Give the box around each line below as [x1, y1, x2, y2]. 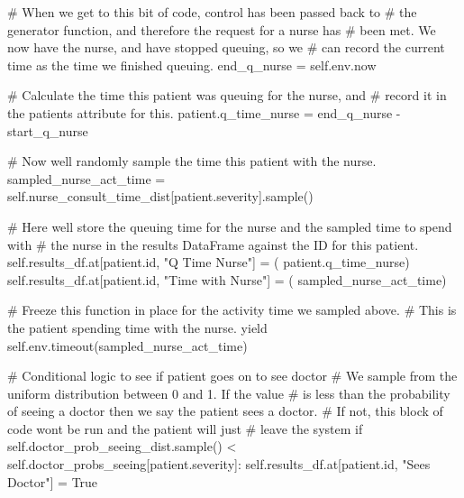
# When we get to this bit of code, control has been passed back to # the [7, 3, 417, 21]
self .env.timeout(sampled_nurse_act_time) [7, 336, 248, 355]
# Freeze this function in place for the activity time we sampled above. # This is [7, 300, 457, 319]
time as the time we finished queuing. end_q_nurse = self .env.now [7, 55, 377, 74]
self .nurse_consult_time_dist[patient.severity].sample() [7, 187, 314, 206]
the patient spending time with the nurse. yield [7, 318, 268, 337]
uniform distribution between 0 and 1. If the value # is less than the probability [7, 383, 450, 402]
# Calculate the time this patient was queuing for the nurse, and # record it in [7, 86, 447, 105]
